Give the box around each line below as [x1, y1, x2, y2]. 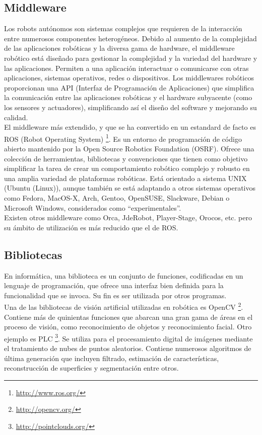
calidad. [4, 112, 28, 122]
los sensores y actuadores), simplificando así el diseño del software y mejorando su [4, 102, 257, 112]
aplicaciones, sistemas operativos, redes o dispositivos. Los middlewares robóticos [4, 72, 254, 83]
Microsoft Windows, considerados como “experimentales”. [4, 202, 181, 213]
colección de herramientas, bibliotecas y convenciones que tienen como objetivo [4, 153, 248, 163]
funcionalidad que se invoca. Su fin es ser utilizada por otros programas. [4, 290, 227, 300]
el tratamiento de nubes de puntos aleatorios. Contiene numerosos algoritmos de [4, 343, 251, 353]
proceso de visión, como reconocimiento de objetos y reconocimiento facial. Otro [4, 321, 252, 332]
